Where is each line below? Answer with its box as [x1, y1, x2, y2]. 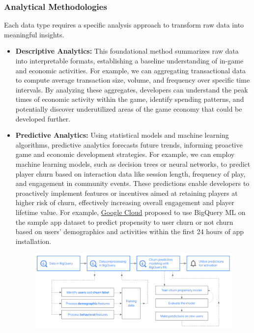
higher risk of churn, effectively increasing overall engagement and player [15, 197, 234, 208]
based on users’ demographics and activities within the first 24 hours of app [15, 226, 244, 237]
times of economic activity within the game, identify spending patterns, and [15, 94, 244, 104]
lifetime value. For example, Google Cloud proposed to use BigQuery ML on [15, 207, 246, 217]
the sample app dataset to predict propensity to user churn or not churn [15, 216, 233, 227]
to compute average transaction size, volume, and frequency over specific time [15, 75, 250, 85]
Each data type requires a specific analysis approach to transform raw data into [4, 20, 244, 30]
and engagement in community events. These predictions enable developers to [15, 178, 250, 188]
